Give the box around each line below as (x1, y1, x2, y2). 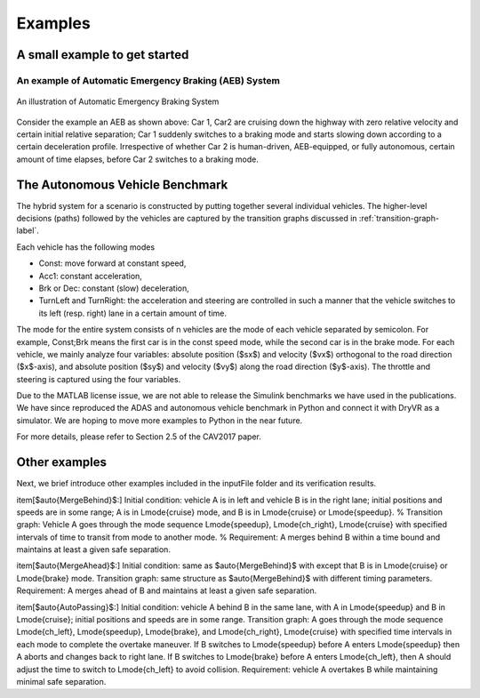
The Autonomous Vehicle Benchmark (16, 177, 228, 192)
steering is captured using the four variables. (16, 373, 181, 384)
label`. (16, 225, 39, 236)
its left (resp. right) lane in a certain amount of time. (38, 308, 227, 318)
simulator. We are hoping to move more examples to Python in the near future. (16, 414, 303, 426)
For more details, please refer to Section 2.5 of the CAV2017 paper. (16, 431, 262, 442)
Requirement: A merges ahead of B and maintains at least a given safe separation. (16, 585, 317, 596)
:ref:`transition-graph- (358, 213, 440, 223)
